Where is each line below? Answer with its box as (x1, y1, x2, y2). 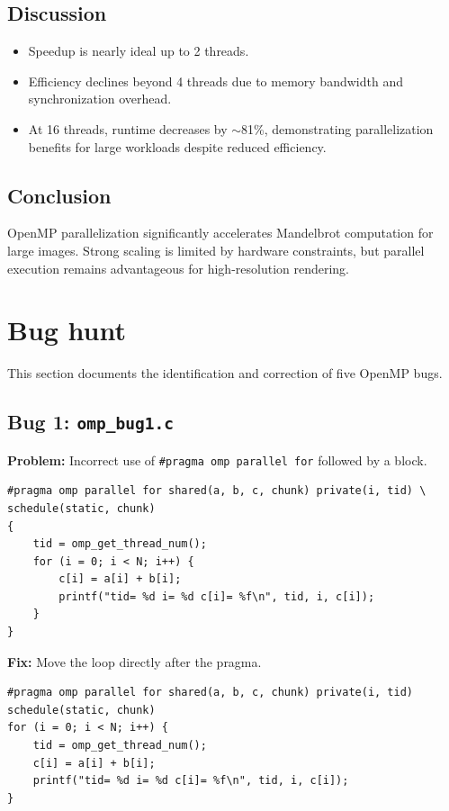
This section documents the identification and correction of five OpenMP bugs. (7, 364, 443, 383)
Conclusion (7, 181, 112, 209)
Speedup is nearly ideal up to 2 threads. (28, 41, 249, 60)
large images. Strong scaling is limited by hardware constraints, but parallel (7, 240, 425, 259)
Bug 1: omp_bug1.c (7, 408, 174, 436)
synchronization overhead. (28, 89, 172, 108)
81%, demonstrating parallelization (241, 119, 434, 138)
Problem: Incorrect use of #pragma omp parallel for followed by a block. (7, 450, 427, 469)
